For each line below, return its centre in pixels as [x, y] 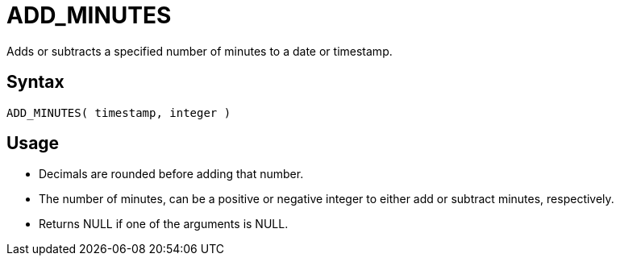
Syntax [35, 82]
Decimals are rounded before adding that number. [171, 174]
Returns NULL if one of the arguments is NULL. [164, 224]
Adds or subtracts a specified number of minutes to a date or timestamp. [200, 51]
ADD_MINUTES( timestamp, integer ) [119, 112]
